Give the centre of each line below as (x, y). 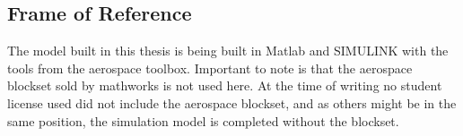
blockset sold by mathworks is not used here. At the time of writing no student (225, 85)
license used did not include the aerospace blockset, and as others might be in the (232, 102)
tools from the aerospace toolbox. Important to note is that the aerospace (210, 68)
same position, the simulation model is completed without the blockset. (203, 120)
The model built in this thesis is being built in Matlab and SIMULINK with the (228, 51)
